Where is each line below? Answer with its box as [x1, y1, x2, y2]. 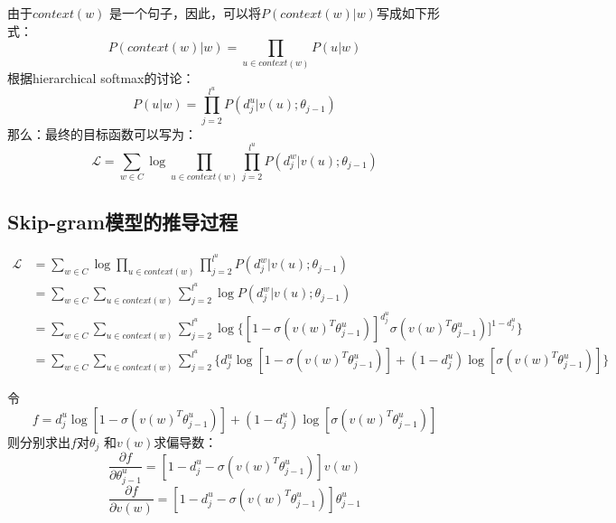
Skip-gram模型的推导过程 [7, 208, 238, 236]
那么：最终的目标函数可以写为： [7, 124, 197, 143]
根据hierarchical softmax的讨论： [7, 68, 195, 87]
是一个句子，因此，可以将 [109, 4, 262, 22]
